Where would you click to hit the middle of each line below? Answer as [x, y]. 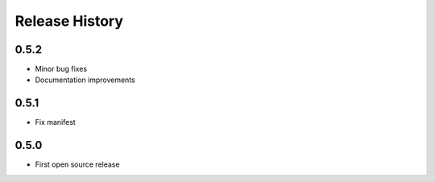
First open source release [77, 164]
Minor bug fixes [61, 69]
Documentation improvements [85, 80]
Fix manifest [55, 122]
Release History [69, 21]
